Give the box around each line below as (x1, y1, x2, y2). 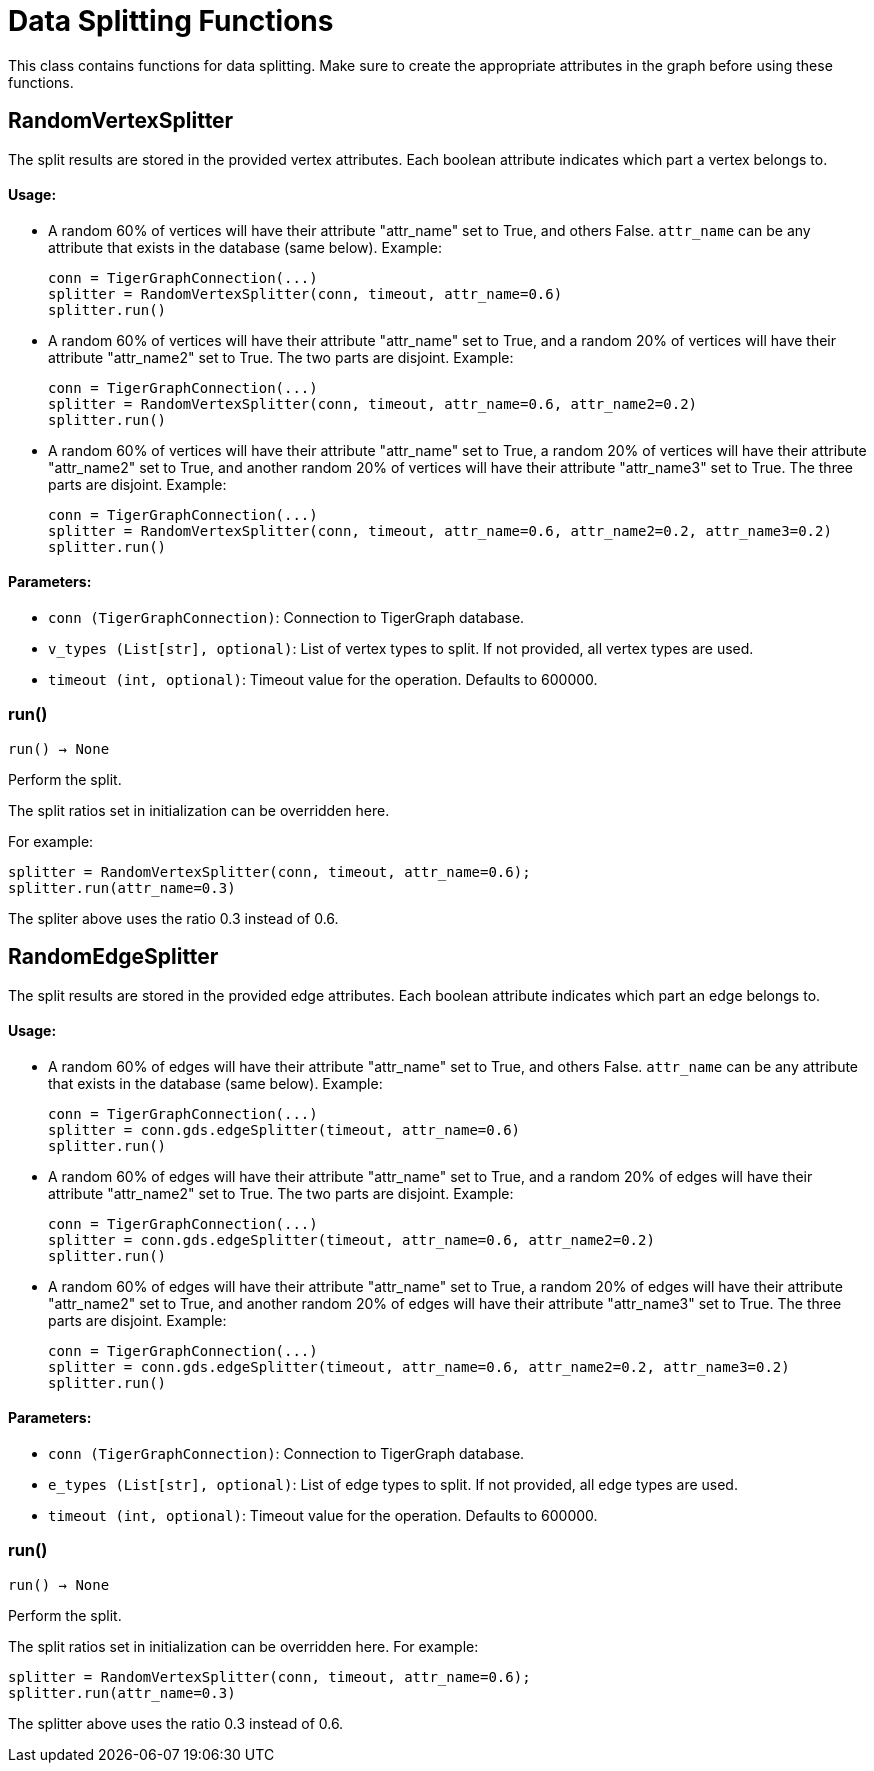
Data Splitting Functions (8, 4, 334, 38)
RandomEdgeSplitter (8, 944, 219, 970)
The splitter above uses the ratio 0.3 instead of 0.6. (8, 1714, 344, 1732)
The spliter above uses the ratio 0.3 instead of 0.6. (8, 909, 339, 927)
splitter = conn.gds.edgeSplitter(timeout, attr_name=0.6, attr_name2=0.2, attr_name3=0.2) (48, 1358, 790, 1375)
